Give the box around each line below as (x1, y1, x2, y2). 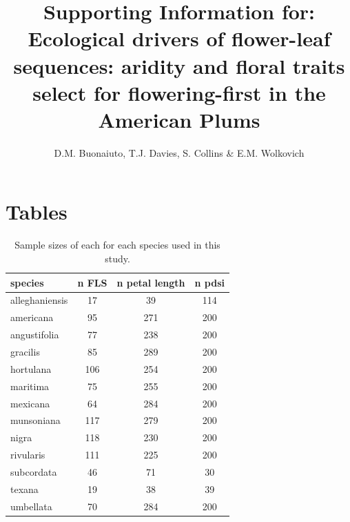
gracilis (10, 344, 40, 358)
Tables (6, 197, 68, 226)
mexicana (10, 396, 50, 410)
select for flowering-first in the (32, 78, 326, 106)
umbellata (10, 499, 52, 513)
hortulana (10, 361, 52, 376)
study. (105, 251, 130, 265)
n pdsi (194, 275, 225, 289)
